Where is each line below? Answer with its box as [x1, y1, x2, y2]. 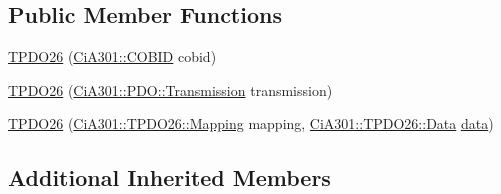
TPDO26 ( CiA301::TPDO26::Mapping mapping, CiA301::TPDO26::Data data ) [8, 113, 494, 134]
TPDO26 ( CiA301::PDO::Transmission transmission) [8, 79, 333, 100]
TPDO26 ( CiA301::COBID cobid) [8, 46, 217, 67]
